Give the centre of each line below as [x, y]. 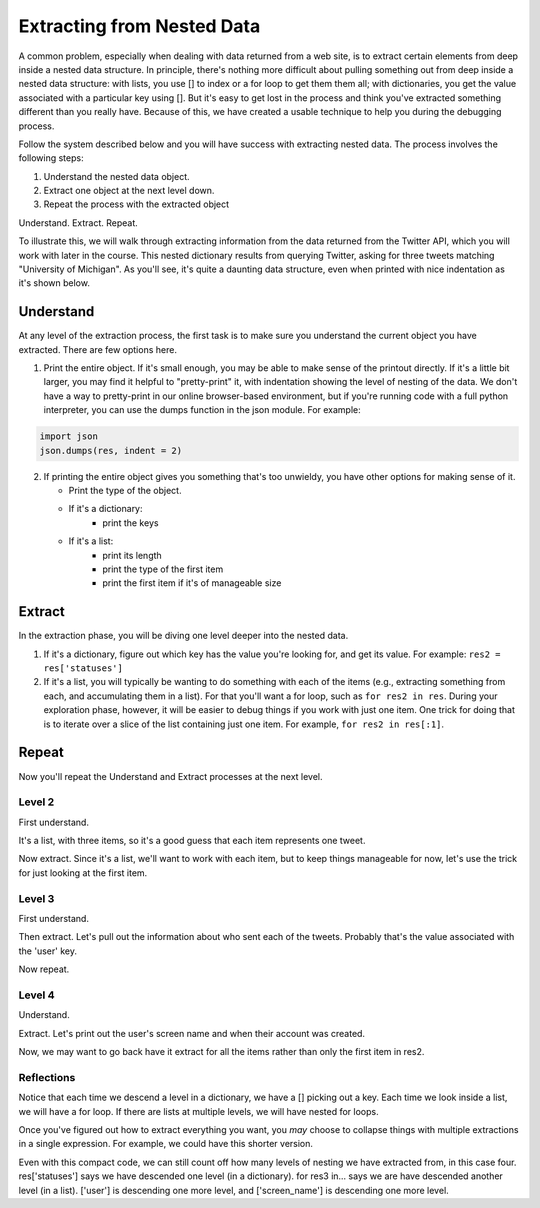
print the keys [130, 522]
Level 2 [36, 802]
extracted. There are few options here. [97, 349]
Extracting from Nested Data [139, 26]
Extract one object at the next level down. [129, 191]
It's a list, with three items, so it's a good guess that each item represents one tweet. [192, 841]
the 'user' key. [47, 951]
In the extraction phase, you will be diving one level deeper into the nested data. [183, 636]
